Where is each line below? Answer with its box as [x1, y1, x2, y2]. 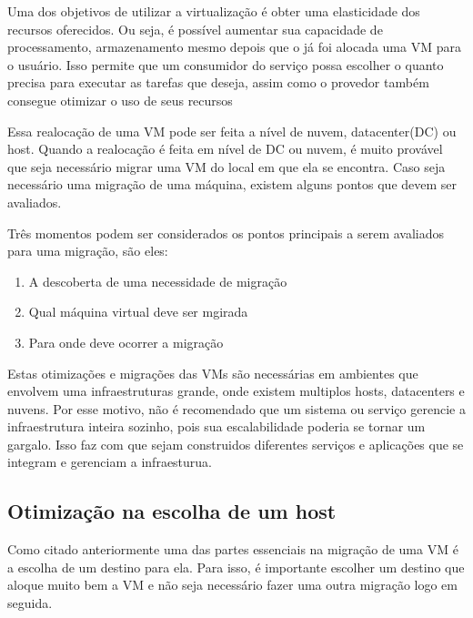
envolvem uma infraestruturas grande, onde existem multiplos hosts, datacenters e [7, 381, 465, 400]
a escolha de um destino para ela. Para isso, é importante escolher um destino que [7, 557, 465, 576]
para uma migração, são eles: [7, 241, 168, 260]
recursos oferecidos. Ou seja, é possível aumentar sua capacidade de [7, 19, 383, 38]
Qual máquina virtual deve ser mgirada [28, 302, 248, 321]
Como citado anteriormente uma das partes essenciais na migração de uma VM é [7, 540, 458, 559]
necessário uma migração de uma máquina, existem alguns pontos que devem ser [7, 175, 458, 194]
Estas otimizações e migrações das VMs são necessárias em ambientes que [7, 363, 418, 382]
